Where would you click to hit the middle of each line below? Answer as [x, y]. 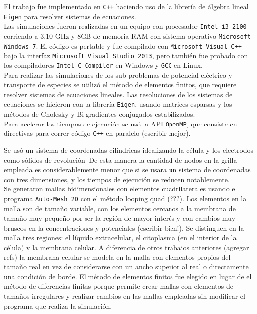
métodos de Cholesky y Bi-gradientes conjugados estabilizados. [100, 114]
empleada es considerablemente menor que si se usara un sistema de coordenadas [127, 169]
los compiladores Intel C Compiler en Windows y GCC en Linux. [103, 65]
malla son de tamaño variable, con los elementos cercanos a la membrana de [120, 208]
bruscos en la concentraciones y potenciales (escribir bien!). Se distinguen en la [124, 227]
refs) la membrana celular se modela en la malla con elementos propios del [117, 257]
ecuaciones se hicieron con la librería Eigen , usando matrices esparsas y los [118, 104]
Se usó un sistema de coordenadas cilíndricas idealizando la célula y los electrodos [129, 150]
